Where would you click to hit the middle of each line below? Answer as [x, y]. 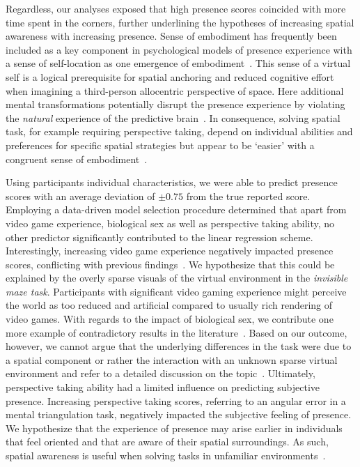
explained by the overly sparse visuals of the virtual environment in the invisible [177, 278]
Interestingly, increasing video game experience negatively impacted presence [170, 251]
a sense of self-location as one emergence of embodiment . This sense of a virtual [178, 63]
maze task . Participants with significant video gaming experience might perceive [176, 291]
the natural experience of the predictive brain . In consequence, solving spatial [173, 117]
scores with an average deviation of [80, 196]
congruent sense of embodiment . [77, 159]
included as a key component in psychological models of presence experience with [179, 49]
